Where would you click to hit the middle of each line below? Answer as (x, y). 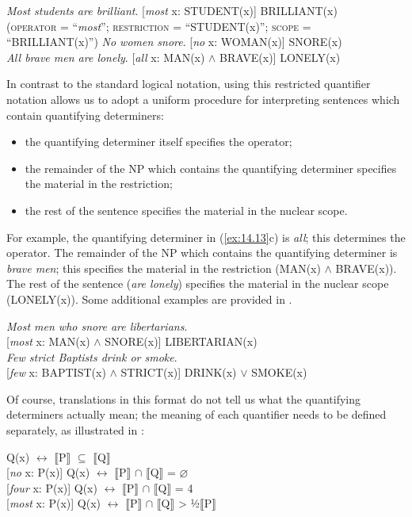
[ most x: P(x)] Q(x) (54, 503)
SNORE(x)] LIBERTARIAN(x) (181, 341)
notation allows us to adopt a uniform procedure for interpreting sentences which (203, 99)
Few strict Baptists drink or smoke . (92, 356)
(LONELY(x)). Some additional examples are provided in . (149, 299)
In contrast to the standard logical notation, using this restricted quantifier (189, 84)
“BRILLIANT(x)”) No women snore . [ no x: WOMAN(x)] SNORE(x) (174, 42)
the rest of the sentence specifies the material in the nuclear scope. (186, 210)
